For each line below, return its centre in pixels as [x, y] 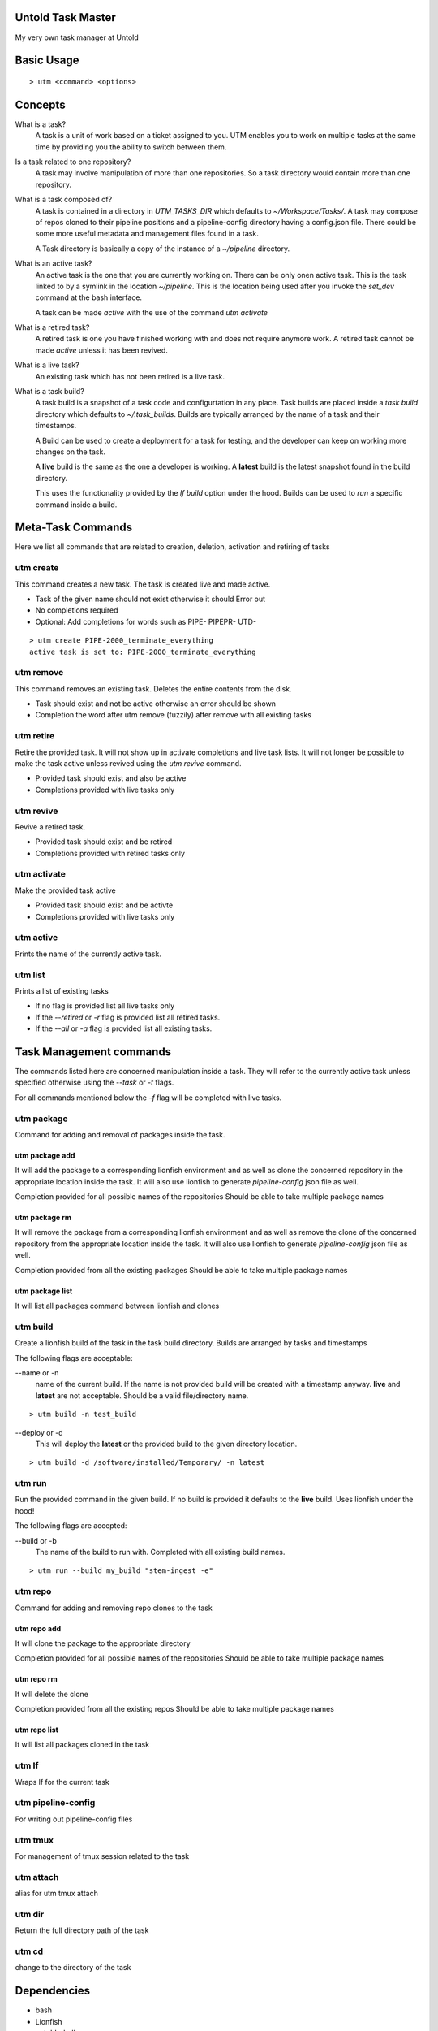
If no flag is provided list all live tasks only [105, 1006]
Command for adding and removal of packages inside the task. [120, 1134]
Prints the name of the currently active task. [88, 954]
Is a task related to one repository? [73, 162]
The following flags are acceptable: [74, 1358]
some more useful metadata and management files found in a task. [147, 234]
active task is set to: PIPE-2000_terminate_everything [143, 652]
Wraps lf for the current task [62, 1782]
